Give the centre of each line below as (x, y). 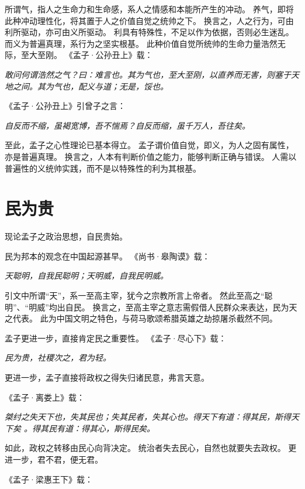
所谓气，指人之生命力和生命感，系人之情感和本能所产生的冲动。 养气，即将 (149, 9)
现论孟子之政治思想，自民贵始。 (66, 236)
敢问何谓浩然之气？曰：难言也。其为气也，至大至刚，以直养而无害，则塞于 (148, 74)
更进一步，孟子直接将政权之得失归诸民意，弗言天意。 (107, 377)
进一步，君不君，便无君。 (54, 459)
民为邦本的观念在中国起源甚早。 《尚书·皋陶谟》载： (108, 256)
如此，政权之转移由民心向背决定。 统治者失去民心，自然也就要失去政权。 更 (151, 448)
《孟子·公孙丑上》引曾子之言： (65, 106)
